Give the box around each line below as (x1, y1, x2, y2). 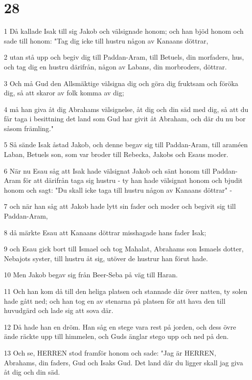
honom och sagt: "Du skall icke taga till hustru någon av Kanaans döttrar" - (4, 184, 232, 195)
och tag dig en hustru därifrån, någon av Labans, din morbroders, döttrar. (4, 61, 227, 71)
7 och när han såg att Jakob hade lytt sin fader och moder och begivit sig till (4, 201, 236, 211)
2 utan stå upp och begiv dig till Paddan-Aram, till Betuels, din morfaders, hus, (4, 52, 244, 62)
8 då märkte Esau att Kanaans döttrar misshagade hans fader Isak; (4, 227, 206, 237)
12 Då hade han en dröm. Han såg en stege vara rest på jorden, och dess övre (4, 321, 236, 332)
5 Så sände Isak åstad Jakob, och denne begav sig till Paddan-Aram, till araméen (4, 139, 248, 150)
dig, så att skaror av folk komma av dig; (4, 88, 124, 98)
